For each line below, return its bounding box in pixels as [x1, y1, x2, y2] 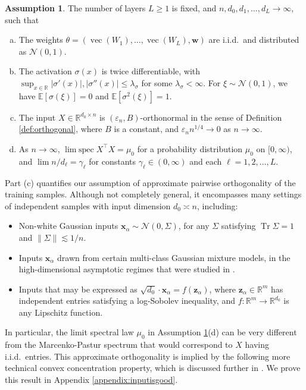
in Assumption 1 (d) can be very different [148, 326, 297, 338]
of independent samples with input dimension [5, 199, 171, 212]
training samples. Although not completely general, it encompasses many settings [5, 188, 302, 200]
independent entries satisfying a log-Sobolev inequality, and [18, 294, 235, 307]
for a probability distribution [137, 142, 243, 155]
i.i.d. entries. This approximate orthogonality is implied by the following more [5, 350, 291, 362]
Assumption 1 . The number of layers [5, 2, 146, 14]
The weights [18, 33, 63, 46]
